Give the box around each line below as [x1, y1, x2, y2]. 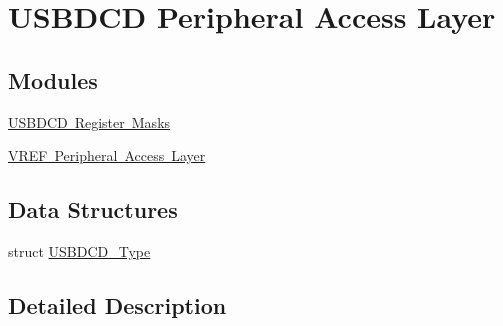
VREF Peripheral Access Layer [8, 145, 206, 166]
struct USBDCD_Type [8, 240, 151, 261]
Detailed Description [8, 289, 227, 320]
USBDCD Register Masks [8, 111, 171, 132]
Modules [8, 64, 98, 95]
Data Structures [8, 194, 178, 225]
